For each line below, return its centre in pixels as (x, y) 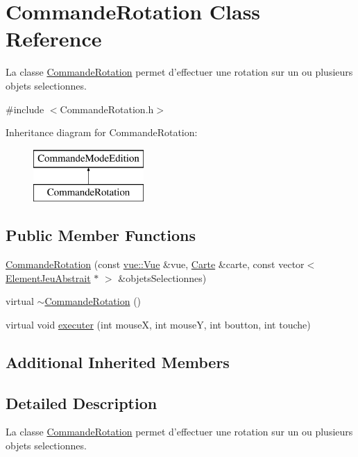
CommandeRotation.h (107, 109)
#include (25, 109)
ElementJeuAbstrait (48, 277)
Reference (54, 39)
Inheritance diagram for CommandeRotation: (102, 132)
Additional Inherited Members (118, 362)
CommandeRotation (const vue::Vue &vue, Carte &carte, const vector (155, 264)
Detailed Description (82, 402)
